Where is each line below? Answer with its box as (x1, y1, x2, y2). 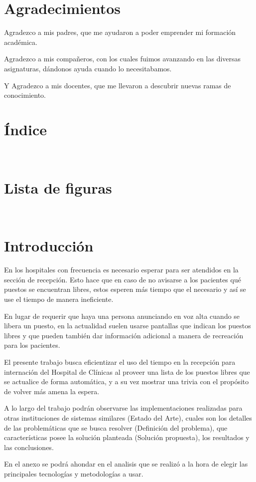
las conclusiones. (4, 442, 54, 452)
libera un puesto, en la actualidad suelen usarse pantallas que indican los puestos (4, 320, 251, 331)
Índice (4, 119, 47, 139)
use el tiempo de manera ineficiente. (4, 294, 114, 304)
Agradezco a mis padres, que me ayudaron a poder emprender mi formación (4, 27, 236, 37)
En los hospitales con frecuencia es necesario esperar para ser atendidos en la (4, 264, 239, 275)
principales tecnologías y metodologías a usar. (4, 468, 143, 479)
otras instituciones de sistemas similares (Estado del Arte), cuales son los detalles (4, 412, 252, 423)
